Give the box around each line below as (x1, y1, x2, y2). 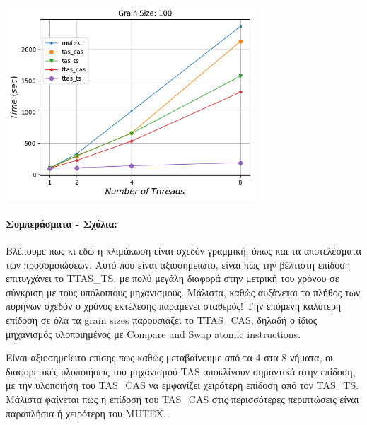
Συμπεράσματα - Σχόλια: (6, 216, 117, 231)
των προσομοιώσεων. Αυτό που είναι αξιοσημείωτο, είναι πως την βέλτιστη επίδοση (6, 257, 351, 272)
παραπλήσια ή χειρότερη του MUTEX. (6, 405, 166, 420)
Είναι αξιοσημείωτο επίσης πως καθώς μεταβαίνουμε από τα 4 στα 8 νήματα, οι (6, 350, 333, 365)
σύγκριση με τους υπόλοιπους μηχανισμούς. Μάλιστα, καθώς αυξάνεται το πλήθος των (6, 284, 361, 299)
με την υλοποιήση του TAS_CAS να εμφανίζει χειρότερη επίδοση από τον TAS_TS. (6, 378, 359, 392)
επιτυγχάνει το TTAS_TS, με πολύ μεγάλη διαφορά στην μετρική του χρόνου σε (6, 271, 339, 286)
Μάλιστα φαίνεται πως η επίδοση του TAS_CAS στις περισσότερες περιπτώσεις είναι (6, 391, 359, 406)
